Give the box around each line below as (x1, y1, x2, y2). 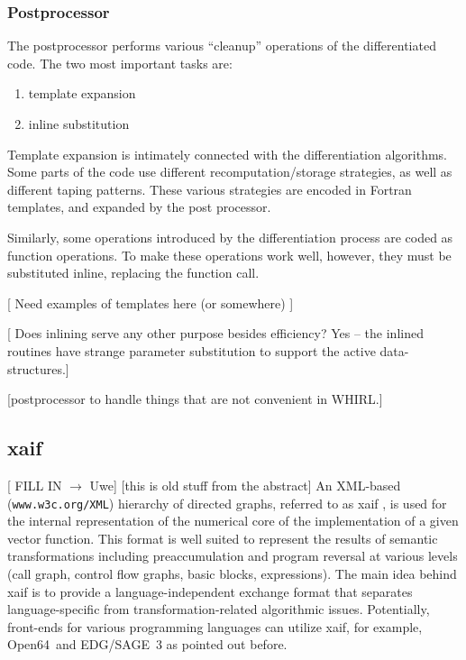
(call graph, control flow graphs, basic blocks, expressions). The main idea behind (7, 564, 457, 582)
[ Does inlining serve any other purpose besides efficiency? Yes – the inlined (7, 324, 424, 343)
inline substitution (28, 115, 130, 133)
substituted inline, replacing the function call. (7, 263, 260, 282)
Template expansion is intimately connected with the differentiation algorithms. (7, 144, 447, 163)
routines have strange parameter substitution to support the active (7, 341, 376, 360)
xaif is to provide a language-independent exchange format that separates (7, 582, 413, 600)
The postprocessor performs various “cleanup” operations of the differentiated (7, 36, 436, 55)
